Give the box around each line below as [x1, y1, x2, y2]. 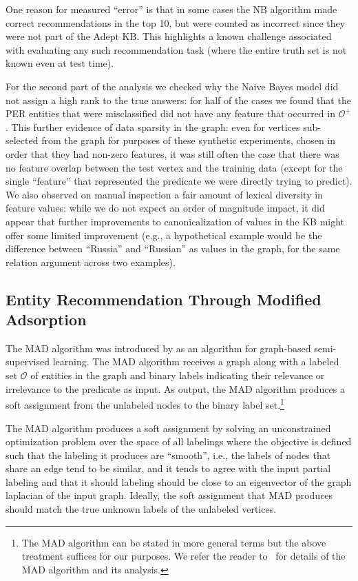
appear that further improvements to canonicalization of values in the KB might [6, 214, 345, 228]
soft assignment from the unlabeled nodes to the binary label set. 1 [6, 396, 284, 411]
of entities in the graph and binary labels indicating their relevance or [30, 368, 325, 383]
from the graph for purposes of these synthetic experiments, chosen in [41, 133, 336, 147]
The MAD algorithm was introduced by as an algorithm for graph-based [6, 340, 311, 355]
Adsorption [6, 309, 87, 330]
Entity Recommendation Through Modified [6, 288, 322, 309]
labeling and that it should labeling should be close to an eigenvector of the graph [6, 474, 352, 489]
